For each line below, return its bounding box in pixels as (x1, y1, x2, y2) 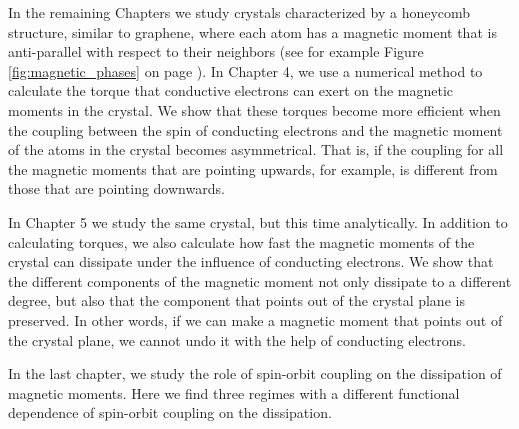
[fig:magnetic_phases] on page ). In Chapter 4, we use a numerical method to (8, 60, 483, 81)
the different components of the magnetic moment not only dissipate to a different (8, 270, 512, 291)
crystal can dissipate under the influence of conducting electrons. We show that (8, 251, 494, 272)
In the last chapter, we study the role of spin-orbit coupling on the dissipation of (8, 363, 502, 384)
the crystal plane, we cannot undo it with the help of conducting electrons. (8, 329, 466, 350)
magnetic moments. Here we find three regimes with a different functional (8, 382, 460, 403)
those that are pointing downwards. (8, 178, 225, 199)
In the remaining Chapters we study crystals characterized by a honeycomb (8, 2, 471, 22)
